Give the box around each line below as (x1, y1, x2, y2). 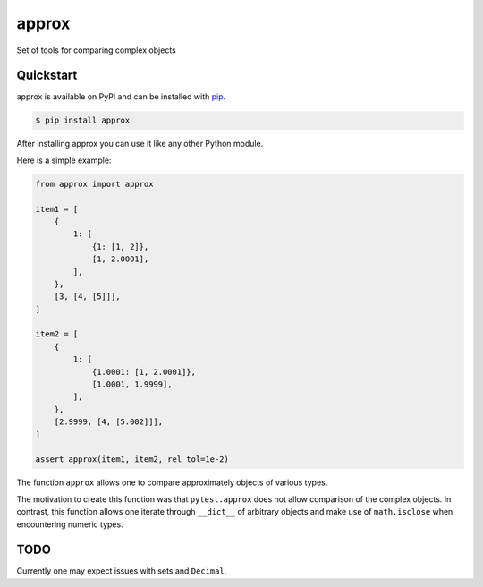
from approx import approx (35, 179, 154, 189)
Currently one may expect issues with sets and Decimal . (16, 566, 227, 576)
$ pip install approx (35, 115, 131, 125)
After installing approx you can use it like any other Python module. (16, 139, 264, 149)
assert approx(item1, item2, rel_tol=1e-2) (35, 455, 230, 464)
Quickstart (16, 68, 78, 83)
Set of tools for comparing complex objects (16, 45, 176, 55)
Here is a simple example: (16, 155, 112, 166)
